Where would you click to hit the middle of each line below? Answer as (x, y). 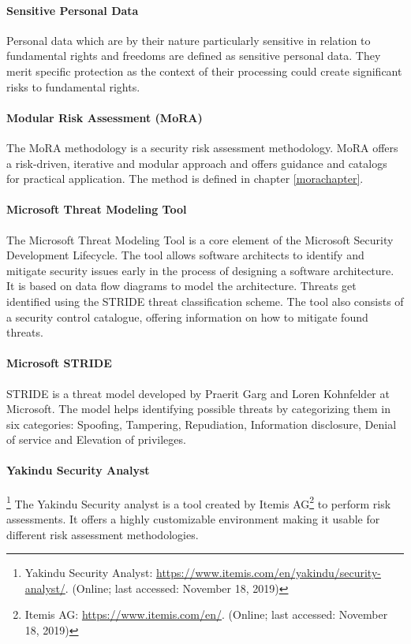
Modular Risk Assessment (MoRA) (105, 117)
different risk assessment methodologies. (103, 534)
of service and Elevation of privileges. (96, 439)
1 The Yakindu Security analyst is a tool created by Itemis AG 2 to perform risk (199, 502)
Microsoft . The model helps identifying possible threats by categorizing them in (199, 409)
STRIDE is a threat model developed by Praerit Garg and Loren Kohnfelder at (198, 393)
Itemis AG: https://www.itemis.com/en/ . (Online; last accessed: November (206, 614)
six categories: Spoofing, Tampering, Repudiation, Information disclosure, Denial (202, 424)
